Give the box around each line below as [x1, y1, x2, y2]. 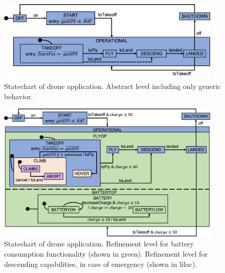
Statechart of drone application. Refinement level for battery [4, 238, 194, 249]
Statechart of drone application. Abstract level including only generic [4, 81, 221, 92]
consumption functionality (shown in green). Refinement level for [4, 248, 208, 259]
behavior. [4, 90, 33, 101]
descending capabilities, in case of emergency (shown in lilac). [4, 258, 197, 269]
